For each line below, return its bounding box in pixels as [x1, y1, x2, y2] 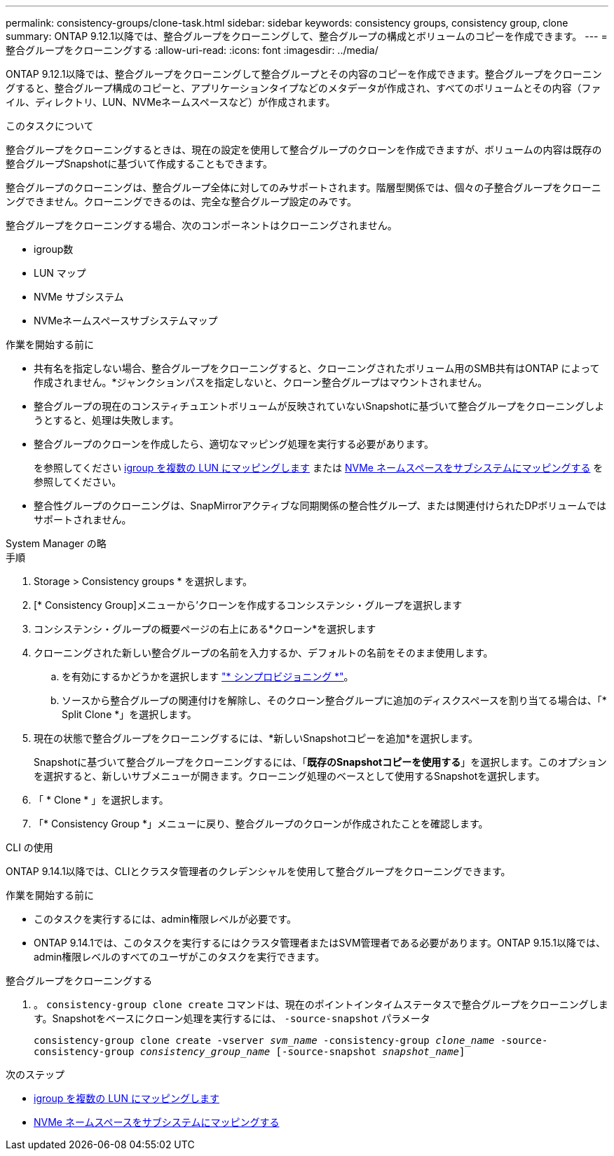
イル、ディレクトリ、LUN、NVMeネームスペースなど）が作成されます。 [6, 96, 336, 108]
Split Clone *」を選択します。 [62, 708, 197, 720]
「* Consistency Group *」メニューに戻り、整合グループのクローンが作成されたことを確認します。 [34, 818, 489, 830]
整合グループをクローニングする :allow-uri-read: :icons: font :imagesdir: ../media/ [6, 44, 378, 56]
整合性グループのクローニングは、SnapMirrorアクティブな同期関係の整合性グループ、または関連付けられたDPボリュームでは [34, 500, 606, 511]
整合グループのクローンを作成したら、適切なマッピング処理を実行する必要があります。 [34, 438, 435, 450]
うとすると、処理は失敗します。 [34, 414, 179, 426]
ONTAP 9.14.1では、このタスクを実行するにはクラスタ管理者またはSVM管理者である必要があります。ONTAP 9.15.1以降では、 [34, 937, 606, 949]
